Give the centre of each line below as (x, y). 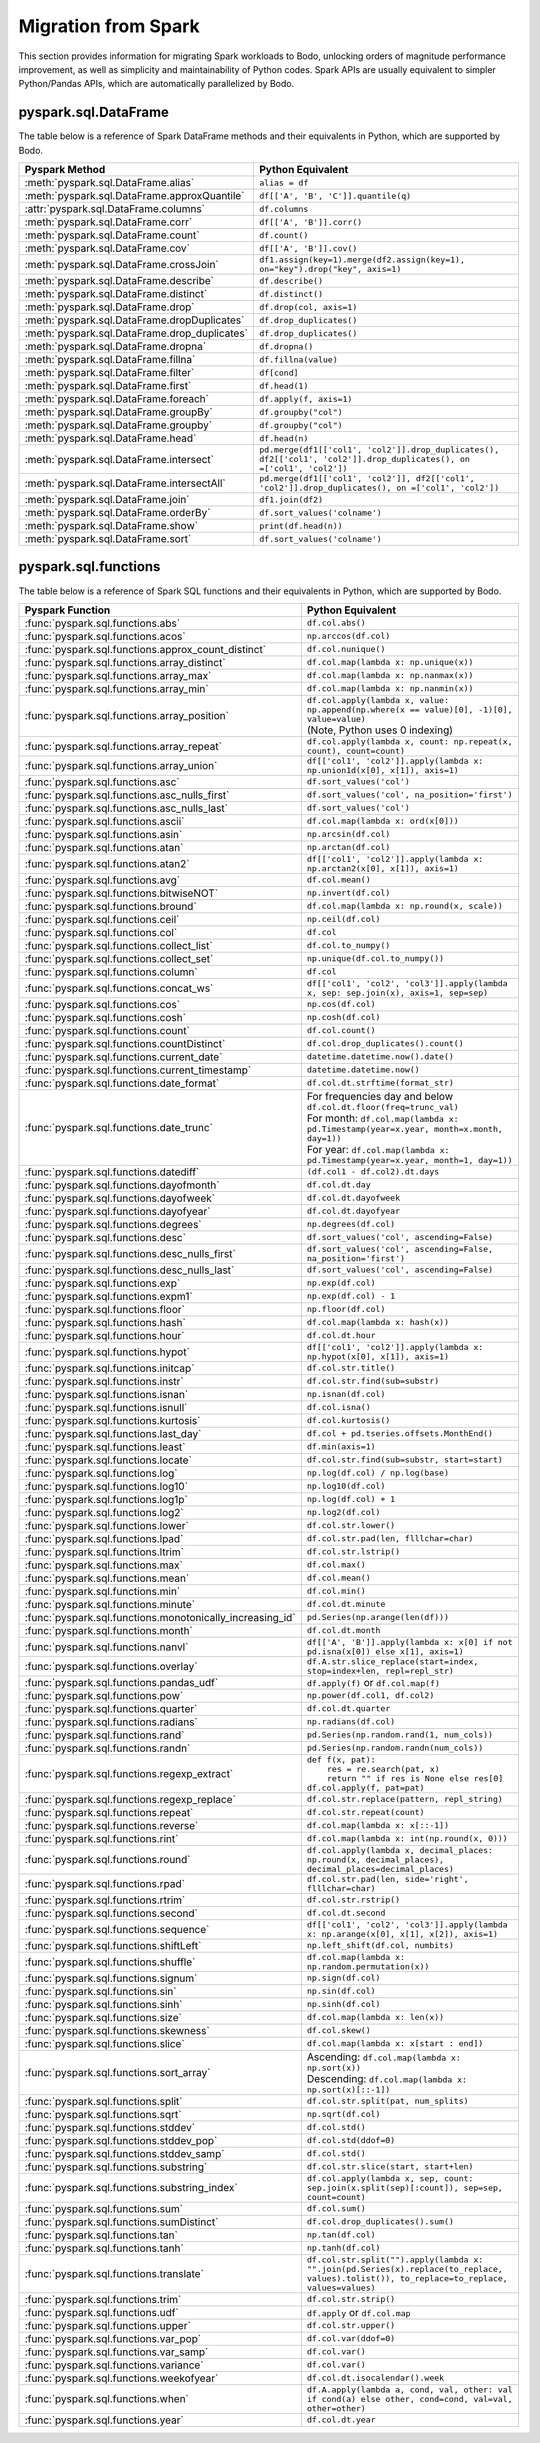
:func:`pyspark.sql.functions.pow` (104, 1695)
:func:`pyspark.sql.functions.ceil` (102, 919)
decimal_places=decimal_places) (380, 1868)
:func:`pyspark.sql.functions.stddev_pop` (121, 2140)
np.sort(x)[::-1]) (348, 2089)
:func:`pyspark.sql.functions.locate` (108, 1460)
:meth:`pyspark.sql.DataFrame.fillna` (110, 360)
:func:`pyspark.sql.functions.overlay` (111, 1666)
